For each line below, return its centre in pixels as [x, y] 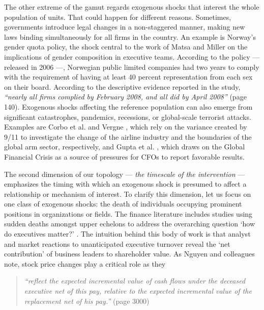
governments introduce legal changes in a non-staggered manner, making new [125, 27]
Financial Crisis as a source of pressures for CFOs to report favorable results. [124, 156]
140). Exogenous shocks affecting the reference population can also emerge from [128, 106]
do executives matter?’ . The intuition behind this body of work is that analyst [127, 234]
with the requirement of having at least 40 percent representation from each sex [128, 77]
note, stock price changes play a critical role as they [85, 263]
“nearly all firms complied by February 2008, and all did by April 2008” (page [125, 97]
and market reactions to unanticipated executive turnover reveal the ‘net [117, 243]
